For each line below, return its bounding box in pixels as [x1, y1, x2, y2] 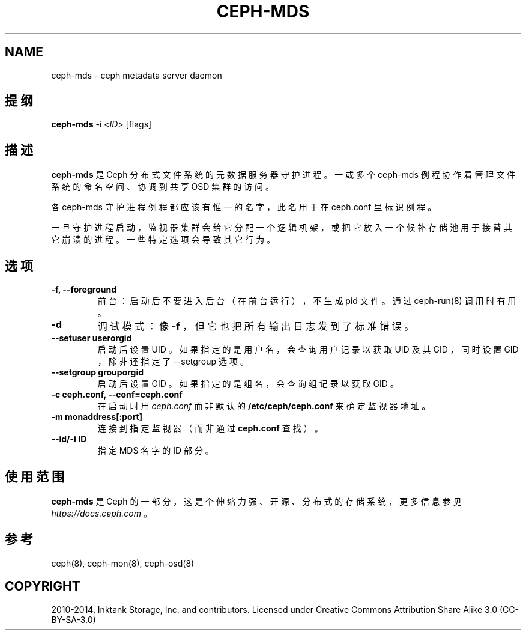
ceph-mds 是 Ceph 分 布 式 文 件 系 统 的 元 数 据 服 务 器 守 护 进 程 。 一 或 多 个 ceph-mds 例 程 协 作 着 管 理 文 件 [51, 169, 516, 180]
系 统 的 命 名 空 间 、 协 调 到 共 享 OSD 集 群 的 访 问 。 [51, 181, 274, 192]
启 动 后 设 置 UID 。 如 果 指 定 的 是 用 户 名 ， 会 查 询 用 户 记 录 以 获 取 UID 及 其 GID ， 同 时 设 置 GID [97, 344, 519, 355]
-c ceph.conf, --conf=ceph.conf [51, 389, 183, 400]
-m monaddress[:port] [51, 412, 143, 422]
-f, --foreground [51, 284, 116, 295]
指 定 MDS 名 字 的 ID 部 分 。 [97, 445, 214, 456]
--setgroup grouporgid [51, 367, 144, 378]
